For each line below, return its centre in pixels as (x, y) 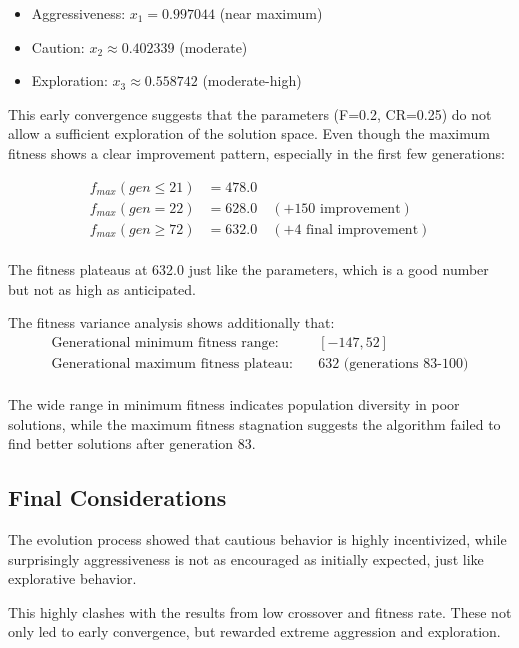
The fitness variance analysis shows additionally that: (171, 322)
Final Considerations (117, 497)
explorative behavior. (72, 578)
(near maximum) (271, 13)
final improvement (362, 229)
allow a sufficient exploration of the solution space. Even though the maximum (249, 133)
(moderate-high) (252, 80)
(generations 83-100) (406, 364)
